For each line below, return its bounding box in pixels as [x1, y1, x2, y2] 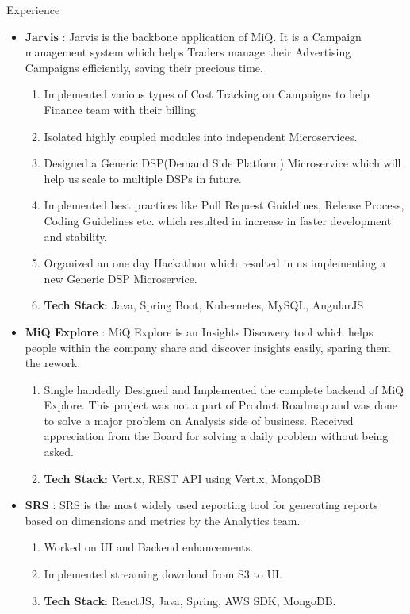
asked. [44, 443, 75, 460]
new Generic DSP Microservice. [44, 270, 197, 286]
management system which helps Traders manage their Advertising [25, 44, 351, 60]
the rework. [25, 355, 81, 371]
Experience [6, 2, 60, 17]
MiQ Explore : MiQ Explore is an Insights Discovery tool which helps [25, 323, 374, 340]
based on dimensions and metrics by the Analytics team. [25, 512, 301, 528]
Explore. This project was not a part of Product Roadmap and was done [44, 397, 398, 413]
